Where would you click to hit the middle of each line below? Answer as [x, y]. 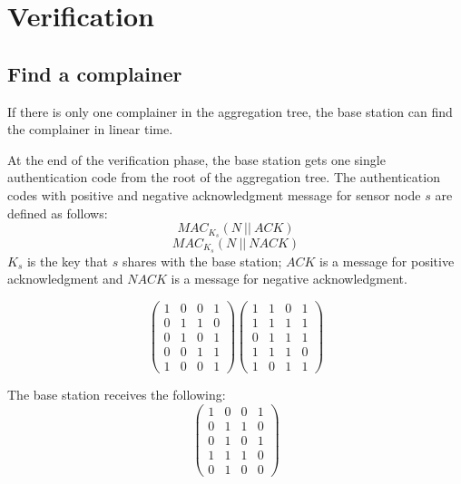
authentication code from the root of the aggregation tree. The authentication [224, 177]
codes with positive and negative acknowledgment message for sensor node [214, 194]
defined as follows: [58, 213]
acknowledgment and [65, 279]
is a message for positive [387, 261]
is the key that [68, 261]
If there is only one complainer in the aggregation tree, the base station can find [230, 111]
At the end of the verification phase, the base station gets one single [196, 159]
